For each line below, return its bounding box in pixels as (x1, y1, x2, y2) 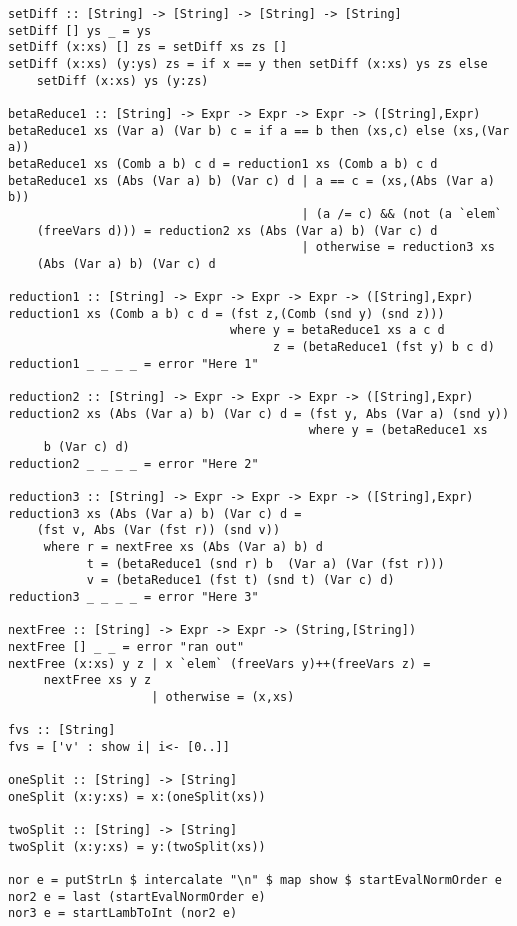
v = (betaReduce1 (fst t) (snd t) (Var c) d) (86, 573, 395, 588)
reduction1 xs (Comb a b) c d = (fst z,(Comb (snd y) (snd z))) (8, 306, 445, 321)
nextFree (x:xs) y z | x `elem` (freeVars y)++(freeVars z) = (8, 656, 431, 671)
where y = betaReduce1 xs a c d (229, 323, 445, 338)
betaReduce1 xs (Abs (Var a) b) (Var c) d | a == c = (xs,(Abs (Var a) (8, 173, 495, 188)
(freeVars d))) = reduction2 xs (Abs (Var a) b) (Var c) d (36, 223, 438, 238)
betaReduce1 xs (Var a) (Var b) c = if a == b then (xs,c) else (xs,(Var (8, 123, 510, 138)
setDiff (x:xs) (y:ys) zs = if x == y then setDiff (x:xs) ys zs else (8, 56, 488, 71)
